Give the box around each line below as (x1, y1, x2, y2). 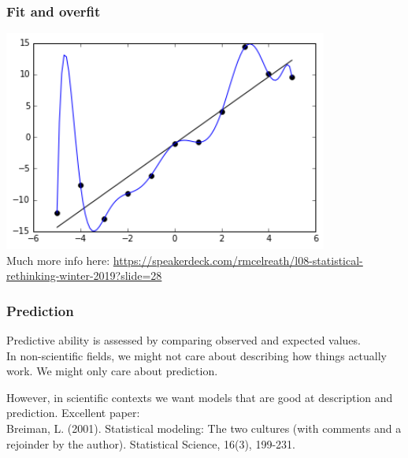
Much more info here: (6, 251, 110, 268)
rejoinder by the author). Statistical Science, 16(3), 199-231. (6, 435, 295, 452)
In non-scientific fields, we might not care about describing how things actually (6, 347, 387, 363)
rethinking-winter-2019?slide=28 (6, 267, 162, 284)
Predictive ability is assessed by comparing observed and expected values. (6, 332, 361, 348)
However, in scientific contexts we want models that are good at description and (6, 389, 393, 405)
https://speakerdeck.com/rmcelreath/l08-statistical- (113, 251, 363, 268)
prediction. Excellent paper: (6, 404, 140, 421)
